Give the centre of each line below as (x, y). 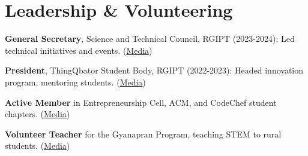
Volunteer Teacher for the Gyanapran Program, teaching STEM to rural (143, 134)
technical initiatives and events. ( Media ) (79, 50)
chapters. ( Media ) (38, 114)
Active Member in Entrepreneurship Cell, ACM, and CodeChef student (141, 102)
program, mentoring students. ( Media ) (75, 82)
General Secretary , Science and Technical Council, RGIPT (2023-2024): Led (150, 39)
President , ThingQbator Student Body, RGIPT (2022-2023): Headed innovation (154, 70)
